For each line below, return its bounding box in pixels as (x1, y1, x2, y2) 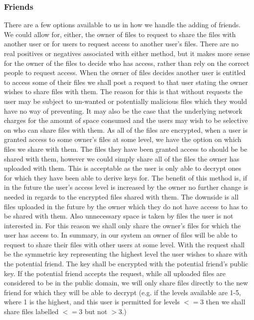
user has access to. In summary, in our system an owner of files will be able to (4, 230, 237, 240)
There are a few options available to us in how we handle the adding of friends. (4, 20, 241, 30)
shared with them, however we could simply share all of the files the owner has (4, 153, 239, 163)
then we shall (206, 297, 246, 307)
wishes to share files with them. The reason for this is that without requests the (4, 86, 243, 97)
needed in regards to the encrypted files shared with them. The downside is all (4, 191, 239, 201)
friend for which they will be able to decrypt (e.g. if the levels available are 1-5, (4, 287, 241, 297)
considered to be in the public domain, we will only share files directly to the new (4, 278, 248, 288)
